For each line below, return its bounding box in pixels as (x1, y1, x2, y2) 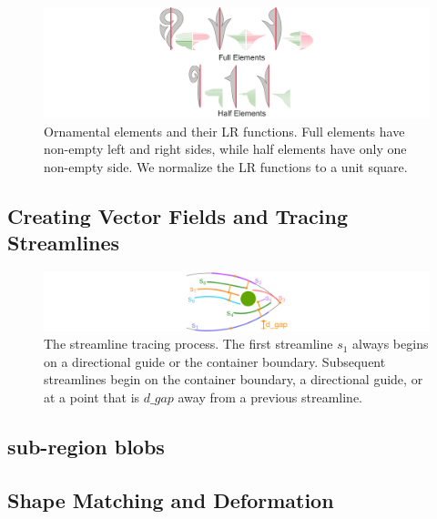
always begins (352, 334, 429, 353)
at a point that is (44, 388, 140, 407)
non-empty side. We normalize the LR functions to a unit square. (44, 157, 408, 176)
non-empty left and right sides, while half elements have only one (44, 139, 407, 158)
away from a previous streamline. (178, 388, 362, 407)
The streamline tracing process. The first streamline (44, 334, 333, 353)
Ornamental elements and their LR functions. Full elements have (44, 121, 405, 140)
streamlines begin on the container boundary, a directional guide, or (44, 370, 423, 389)
